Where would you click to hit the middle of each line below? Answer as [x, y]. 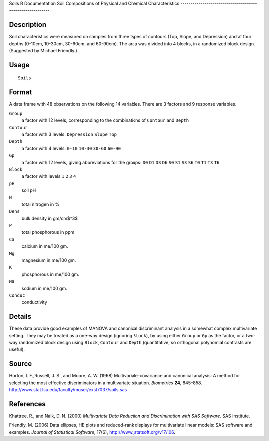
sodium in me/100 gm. [44, 288]
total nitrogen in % [41, 204]
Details [20, 316]
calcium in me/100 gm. [45, 246]
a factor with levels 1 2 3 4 [49, 176]
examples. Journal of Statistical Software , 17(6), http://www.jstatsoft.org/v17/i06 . [92, 432]
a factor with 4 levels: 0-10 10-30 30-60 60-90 [71, 148]
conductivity [34, 302]
